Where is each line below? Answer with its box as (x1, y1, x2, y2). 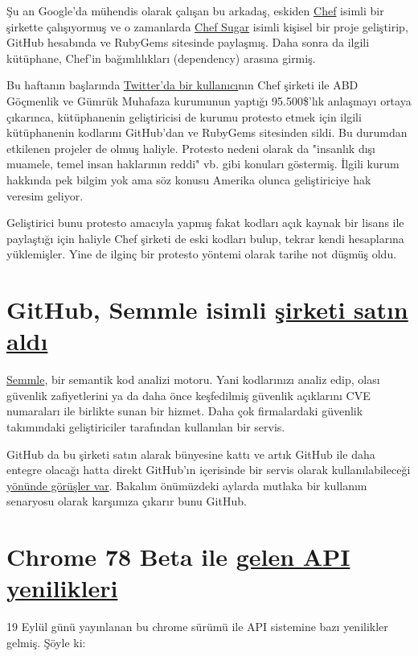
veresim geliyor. (6, 187, 84, 204)
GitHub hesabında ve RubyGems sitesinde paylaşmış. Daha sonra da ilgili (6, 34, 370, 51)
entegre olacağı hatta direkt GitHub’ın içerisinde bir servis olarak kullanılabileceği (6, 461, 411, 478)
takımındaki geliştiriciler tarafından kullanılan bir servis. (6, 419, 285, 435)
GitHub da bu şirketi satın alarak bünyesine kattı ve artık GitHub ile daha (6, 445, 375, 462)
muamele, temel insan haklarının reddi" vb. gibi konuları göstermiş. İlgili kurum (6, 155, 400, 172)
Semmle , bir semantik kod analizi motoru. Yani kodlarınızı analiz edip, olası (6, 371, 380, 388)
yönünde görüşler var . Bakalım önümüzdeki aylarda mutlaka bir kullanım (6, 477, 367, 493)
